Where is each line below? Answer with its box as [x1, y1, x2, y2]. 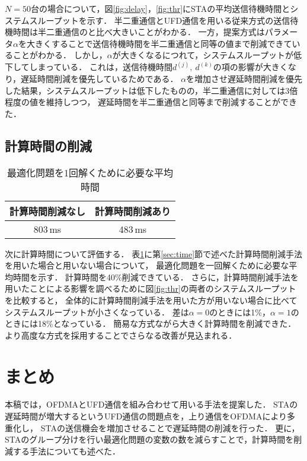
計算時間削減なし [9, 204, 86, 218]
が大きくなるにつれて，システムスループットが [112, 49, 293, 61]
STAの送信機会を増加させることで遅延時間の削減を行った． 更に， [40, 421, 300, 434]
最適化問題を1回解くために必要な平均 [7, 165, 174, 179]
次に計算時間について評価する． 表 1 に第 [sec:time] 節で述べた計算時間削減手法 [5, 247, 303, 260]
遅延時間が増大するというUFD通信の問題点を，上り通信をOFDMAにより [5, 410, 287, 422]
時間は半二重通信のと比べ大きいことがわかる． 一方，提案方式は [12, 26, 265, 38]
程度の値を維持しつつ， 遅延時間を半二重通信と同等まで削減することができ [5, 96, 298, 108]
